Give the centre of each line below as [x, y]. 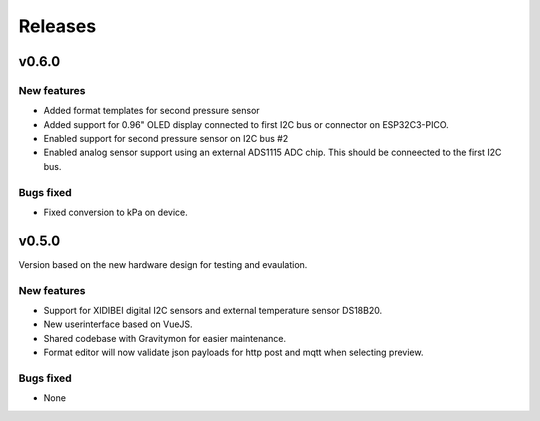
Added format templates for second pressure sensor [151, 111]
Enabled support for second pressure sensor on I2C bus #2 [166, 139]
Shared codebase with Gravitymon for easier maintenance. [165, 338]
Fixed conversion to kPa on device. [116, 212]
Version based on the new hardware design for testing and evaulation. [163, 264]
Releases [57, 26]
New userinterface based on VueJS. [118, 324]
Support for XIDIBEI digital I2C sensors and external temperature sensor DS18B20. [213, 311]
